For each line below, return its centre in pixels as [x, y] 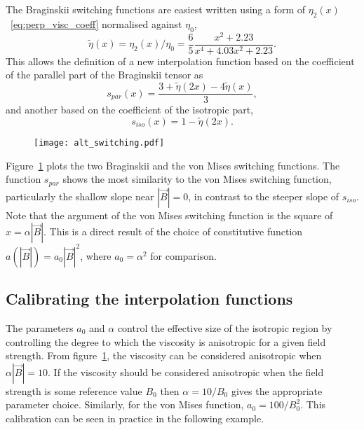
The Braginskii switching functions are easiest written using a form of [156, 9]
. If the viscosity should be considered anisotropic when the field [186, 372]
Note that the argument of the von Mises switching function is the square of [169, 215]
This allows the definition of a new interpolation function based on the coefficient [180, 61]
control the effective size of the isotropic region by [225, 328]
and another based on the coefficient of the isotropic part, [129, 110]
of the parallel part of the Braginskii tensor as [105, 75]
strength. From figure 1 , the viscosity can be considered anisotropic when [164, 355]
